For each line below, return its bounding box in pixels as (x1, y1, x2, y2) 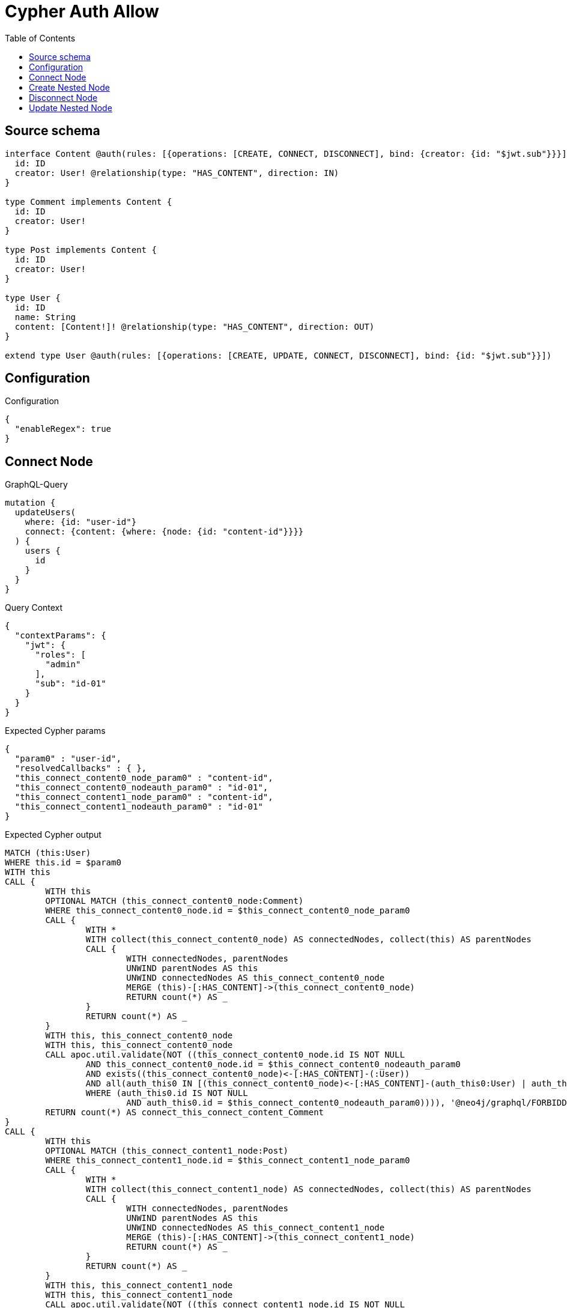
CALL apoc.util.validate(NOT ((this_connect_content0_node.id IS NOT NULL (45, 1050, 405, 1060)
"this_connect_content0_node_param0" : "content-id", (14, 773, 273, 783)
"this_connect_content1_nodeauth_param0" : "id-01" (14, 802, 263, 812)
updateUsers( (14, 507, 76, 518)
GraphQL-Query (5, 479, 68, 490)
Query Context (5, 602, 63, 613)
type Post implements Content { (5, 244, 157, 255)
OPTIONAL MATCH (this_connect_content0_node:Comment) (45, 896, 304, 906)
